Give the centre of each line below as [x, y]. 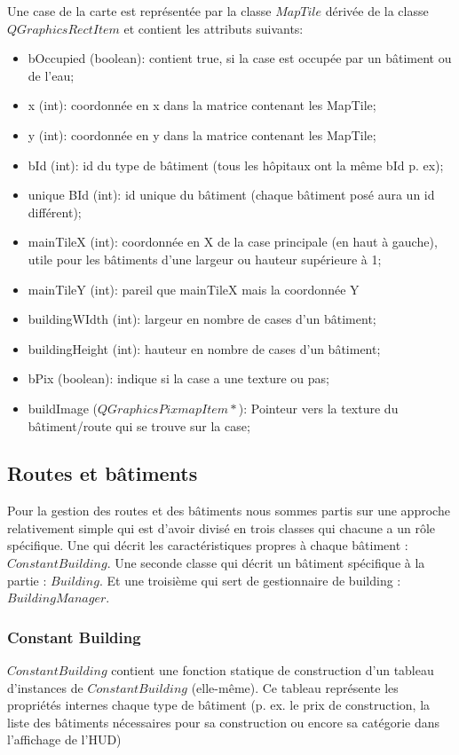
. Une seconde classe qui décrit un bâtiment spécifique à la [266, 563]
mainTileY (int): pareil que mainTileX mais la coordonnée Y [194, 289]
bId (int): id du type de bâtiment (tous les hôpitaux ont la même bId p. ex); [236, 165]
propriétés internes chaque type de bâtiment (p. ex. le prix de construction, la [219, 705]
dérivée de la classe [377, 11]
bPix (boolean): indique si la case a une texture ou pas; [179, 378]
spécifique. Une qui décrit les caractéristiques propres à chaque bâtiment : [208, 545]
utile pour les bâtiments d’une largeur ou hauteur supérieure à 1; [205, 259]
